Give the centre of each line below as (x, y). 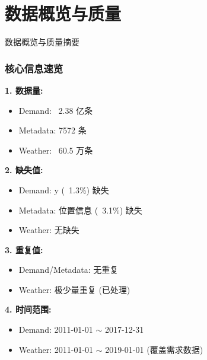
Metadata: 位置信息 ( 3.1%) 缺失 (80, 210)
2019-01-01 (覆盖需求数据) (154, 349)
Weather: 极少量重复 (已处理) (74, 289)
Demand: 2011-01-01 (56, 329)
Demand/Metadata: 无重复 (69, 270)
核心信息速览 (34, 68)
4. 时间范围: (28, 309)
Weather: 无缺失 (49, 230)
